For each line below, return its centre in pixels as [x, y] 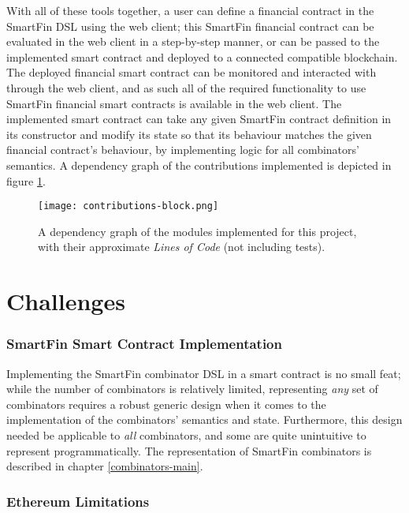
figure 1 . [26, 180]
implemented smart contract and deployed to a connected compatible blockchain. [202, 56]
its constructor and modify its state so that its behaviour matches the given [189, 134]
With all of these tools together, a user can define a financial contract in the [190, 10]
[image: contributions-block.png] [128, 206]
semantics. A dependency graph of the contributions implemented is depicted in [199, 165]
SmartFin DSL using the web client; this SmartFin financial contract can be [190, 26]
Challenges [66, 301]
